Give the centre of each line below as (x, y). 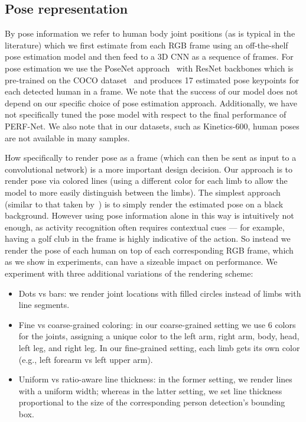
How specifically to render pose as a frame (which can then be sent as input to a (151, 158)
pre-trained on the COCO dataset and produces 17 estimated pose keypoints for (152, 79)
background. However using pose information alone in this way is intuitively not (149, 215)
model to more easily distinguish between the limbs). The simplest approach (143, 192)
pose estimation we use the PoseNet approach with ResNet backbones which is (149, 68)
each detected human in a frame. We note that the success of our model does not (152, 91)
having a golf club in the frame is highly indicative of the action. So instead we (148, 238)
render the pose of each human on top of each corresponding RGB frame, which (149, 250)
